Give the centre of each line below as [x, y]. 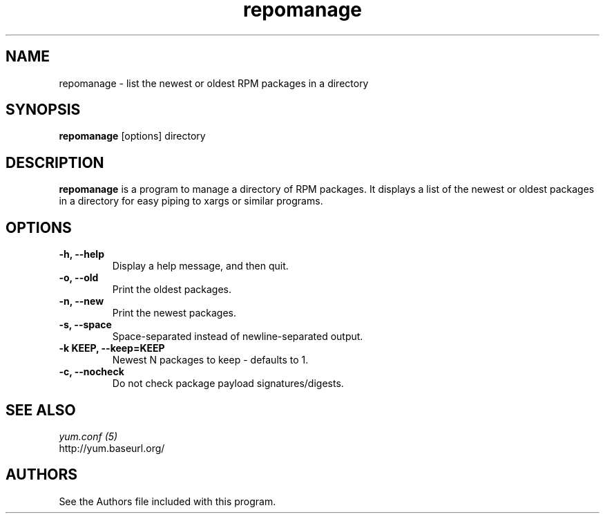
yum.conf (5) [88, 436]
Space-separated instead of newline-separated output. [238, 337]
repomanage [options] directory [132, 136]
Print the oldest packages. [172, 290]
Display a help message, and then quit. [200, 266]
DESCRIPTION [55, 162]
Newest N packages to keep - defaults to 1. [210, 360]
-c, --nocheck [92, 372]
